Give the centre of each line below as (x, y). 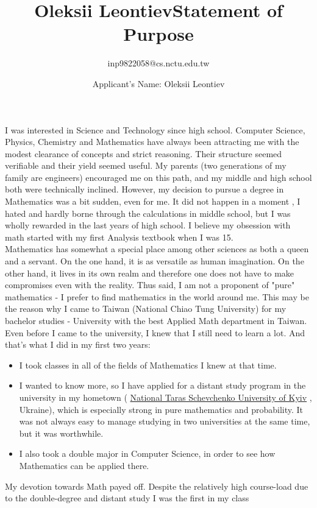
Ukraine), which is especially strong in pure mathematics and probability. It (161, 409)
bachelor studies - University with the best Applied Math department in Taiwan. (156, 320)
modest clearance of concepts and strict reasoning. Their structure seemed (144, 153)
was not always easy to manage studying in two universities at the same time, (165, 421)
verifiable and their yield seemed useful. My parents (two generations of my (146, 165)
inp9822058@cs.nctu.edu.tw (158, 63)
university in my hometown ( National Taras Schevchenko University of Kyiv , (166, 397)
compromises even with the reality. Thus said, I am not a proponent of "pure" (150, 285)
